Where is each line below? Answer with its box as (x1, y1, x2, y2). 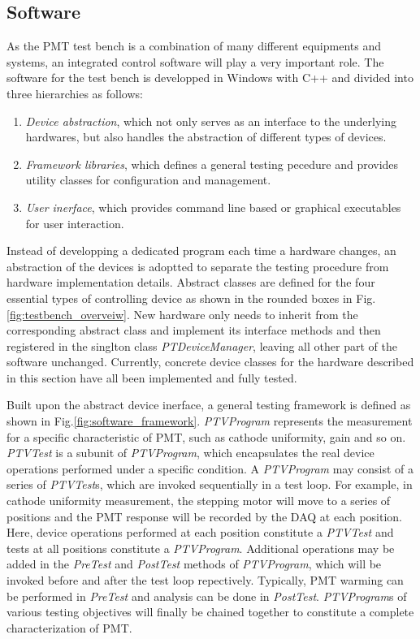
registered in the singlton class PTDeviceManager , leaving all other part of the (6, 337, 397, 354)
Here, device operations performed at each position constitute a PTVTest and (6, 524, 394, 541)
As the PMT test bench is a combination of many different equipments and (6, 37, 381, 54)
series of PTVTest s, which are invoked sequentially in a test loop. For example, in (6, 476, 413, 493)
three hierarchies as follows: (6, 84, 143, 101)
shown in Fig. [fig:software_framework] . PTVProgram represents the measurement (6, 412, 413, 430)
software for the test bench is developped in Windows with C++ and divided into (6, 69, 414, 86)
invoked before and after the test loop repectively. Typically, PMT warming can (6, 572, 404, 589)
